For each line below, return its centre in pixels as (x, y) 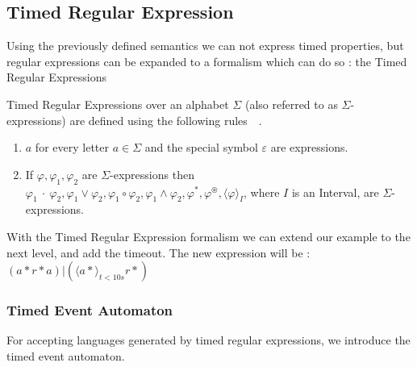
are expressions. (309, 147)
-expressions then (152, 174)
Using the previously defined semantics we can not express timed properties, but (205, 46)
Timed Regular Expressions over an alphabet (118, 104)
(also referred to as (291, 104)
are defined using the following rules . (166, 120)
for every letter (72, 147)
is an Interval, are (335, 192)
